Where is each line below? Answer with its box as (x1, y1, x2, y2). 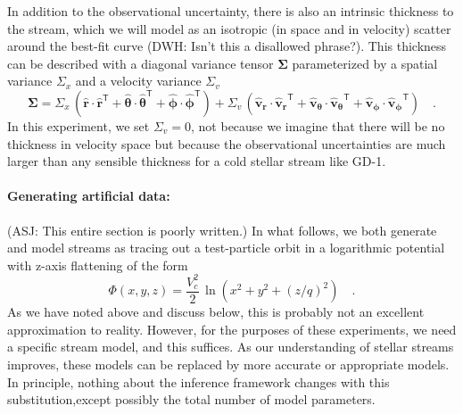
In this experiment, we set (7, 116, 150, 135)
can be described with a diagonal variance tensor (7, 54, 274, 72)
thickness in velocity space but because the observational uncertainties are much (7, 134, 446, 153)
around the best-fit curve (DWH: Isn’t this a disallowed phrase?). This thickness (7, 37, 447, 55)
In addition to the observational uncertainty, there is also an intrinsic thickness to (7, 2, 454, 20)
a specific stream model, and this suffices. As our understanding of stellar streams (7, 337, 454, 356)
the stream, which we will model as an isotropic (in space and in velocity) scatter (7, 19, 451, 37)
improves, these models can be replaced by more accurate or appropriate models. (7, 355, 450, 374)
